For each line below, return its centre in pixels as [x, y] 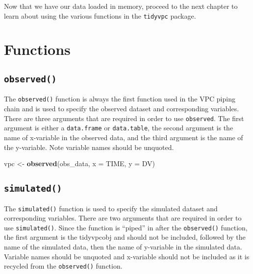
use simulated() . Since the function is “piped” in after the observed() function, [126, 227]
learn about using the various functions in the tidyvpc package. [100, 15]
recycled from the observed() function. [63, 266]
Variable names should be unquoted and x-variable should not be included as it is [127, 256]
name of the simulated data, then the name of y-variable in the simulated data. [123, 247]
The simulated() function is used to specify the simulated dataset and [111, 208]
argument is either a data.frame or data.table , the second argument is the [119, 128]
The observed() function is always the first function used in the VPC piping [120, 99]
